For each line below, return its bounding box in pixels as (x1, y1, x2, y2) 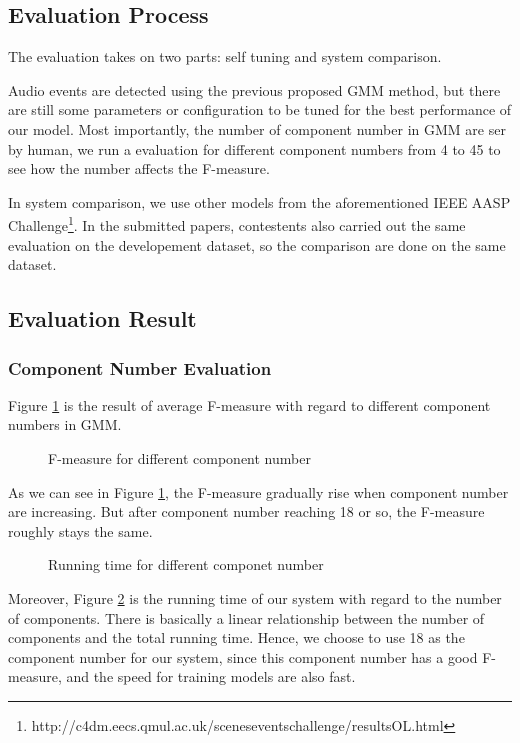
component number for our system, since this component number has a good (8, 646, 478, 667)
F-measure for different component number (48, 447, 311, 468)
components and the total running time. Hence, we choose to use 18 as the (8, 627, 465, 648)
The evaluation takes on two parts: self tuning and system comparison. (8, 46, 442, 67)
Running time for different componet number (48, 554, 324, 575)
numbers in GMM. (8, 414, 122, 435)
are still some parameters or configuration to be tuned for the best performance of (8, 99, 512, 120)
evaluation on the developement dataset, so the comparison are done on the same (8, 234, 506, 255)
